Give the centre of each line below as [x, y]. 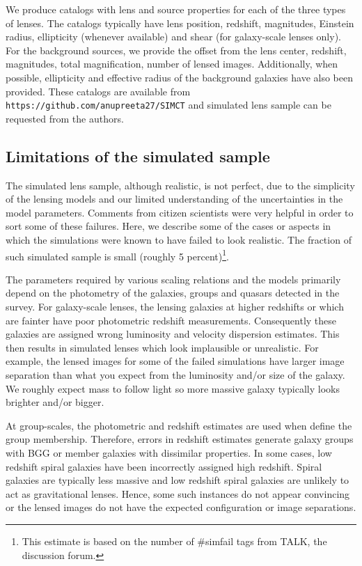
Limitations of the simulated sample [138, 156]
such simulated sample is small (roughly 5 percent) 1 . [117, 255]
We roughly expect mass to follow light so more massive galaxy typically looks [173, 388]
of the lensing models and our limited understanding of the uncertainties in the [174, 199]
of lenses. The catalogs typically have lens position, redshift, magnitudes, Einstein [180, 23]
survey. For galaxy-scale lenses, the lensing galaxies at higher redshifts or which [175, 307]
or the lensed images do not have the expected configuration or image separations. [181, 507]
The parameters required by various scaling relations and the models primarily [173, 279]
